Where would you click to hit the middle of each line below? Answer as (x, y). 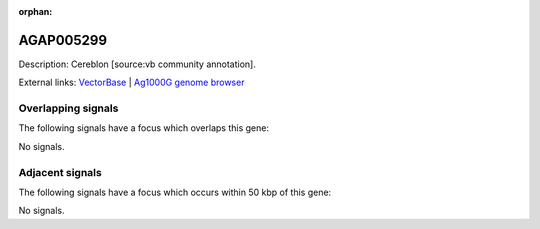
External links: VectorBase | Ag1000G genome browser (131, 82)
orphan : (35, 11)
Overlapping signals (68, 108)
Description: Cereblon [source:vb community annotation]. (137, 64)
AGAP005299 (63, 40)
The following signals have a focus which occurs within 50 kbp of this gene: (175, 192)
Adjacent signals (60, 172)
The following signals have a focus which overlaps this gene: (144, 128)
